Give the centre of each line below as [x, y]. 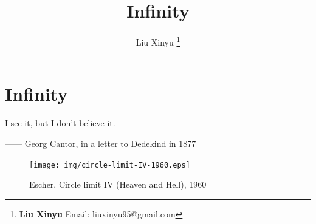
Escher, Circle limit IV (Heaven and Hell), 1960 [118, 184]
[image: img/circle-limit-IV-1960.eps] [110, 165]
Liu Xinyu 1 [158, 41]
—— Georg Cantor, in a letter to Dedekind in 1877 [101, 143]
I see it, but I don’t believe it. [60, 123]
